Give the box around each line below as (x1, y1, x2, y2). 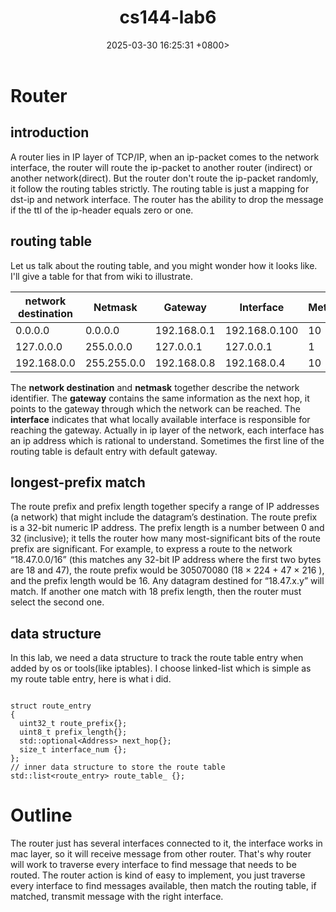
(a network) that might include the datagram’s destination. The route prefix (10, 511, 318, 523)
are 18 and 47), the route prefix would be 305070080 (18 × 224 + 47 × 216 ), (10, 564, 325, 576)
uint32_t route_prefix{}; (19, 719, 128, 729)
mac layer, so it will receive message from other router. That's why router (10, 848, 312, 860)
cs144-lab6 (119, 6, 217, 29)
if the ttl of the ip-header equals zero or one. (10, 204, 194, 216)
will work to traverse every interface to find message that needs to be (10, 859, 297, 871)
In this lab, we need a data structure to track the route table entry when (10, 652, 304, 664)
